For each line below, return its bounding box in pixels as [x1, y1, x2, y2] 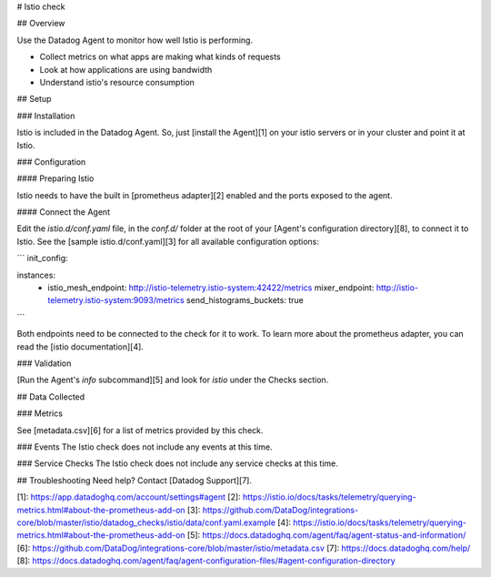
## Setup [16, 94, 52, 105]
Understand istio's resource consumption [39, 76, 195, 87]
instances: [16, 269, 56, 280]
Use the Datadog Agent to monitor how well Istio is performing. [16, 35, 254, 46]
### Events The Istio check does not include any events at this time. [16, 441, 273, 452]
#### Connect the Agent [16, 207, 111, 218]
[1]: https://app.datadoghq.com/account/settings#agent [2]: [16, 491, 241, 502]
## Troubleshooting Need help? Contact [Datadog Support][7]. [16, 474, 252, 486]
